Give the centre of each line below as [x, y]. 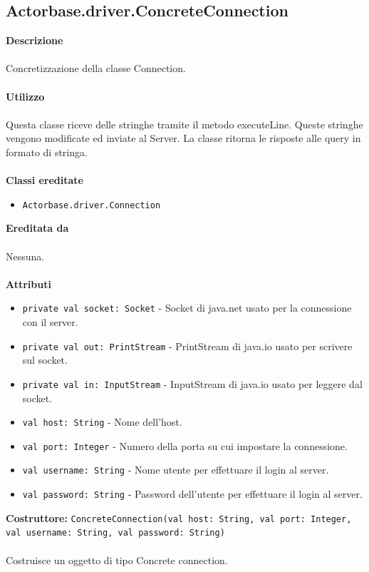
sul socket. [45, 360]
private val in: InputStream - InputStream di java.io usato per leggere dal [192, 383]
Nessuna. [25, 256]
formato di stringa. [47, 152]
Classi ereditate [45, 180]
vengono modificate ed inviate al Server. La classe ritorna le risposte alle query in [183, 138]
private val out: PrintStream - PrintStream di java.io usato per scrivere [187, 346]
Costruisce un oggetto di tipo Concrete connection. [117, 560]
